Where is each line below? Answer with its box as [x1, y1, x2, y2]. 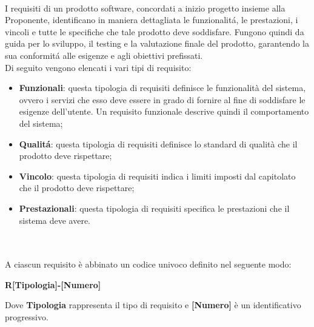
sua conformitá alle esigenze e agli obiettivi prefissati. [5, 49, 203, 61]
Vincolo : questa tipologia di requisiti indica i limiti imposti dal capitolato [19, 169, 296, 182]
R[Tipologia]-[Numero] [5, 278, 101, 291]
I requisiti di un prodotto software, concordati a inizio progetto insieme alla [5, 1, 286, 14]
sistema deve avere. [19, 214, 91, 226]
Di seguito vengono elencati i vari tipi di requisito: [5, 61, 192, 73]
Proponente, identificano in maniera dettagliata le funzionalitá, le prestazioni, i [5, 13, 298, 26]
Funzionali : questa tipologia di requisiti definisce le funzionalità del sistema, [19, 81, 306, 94]
